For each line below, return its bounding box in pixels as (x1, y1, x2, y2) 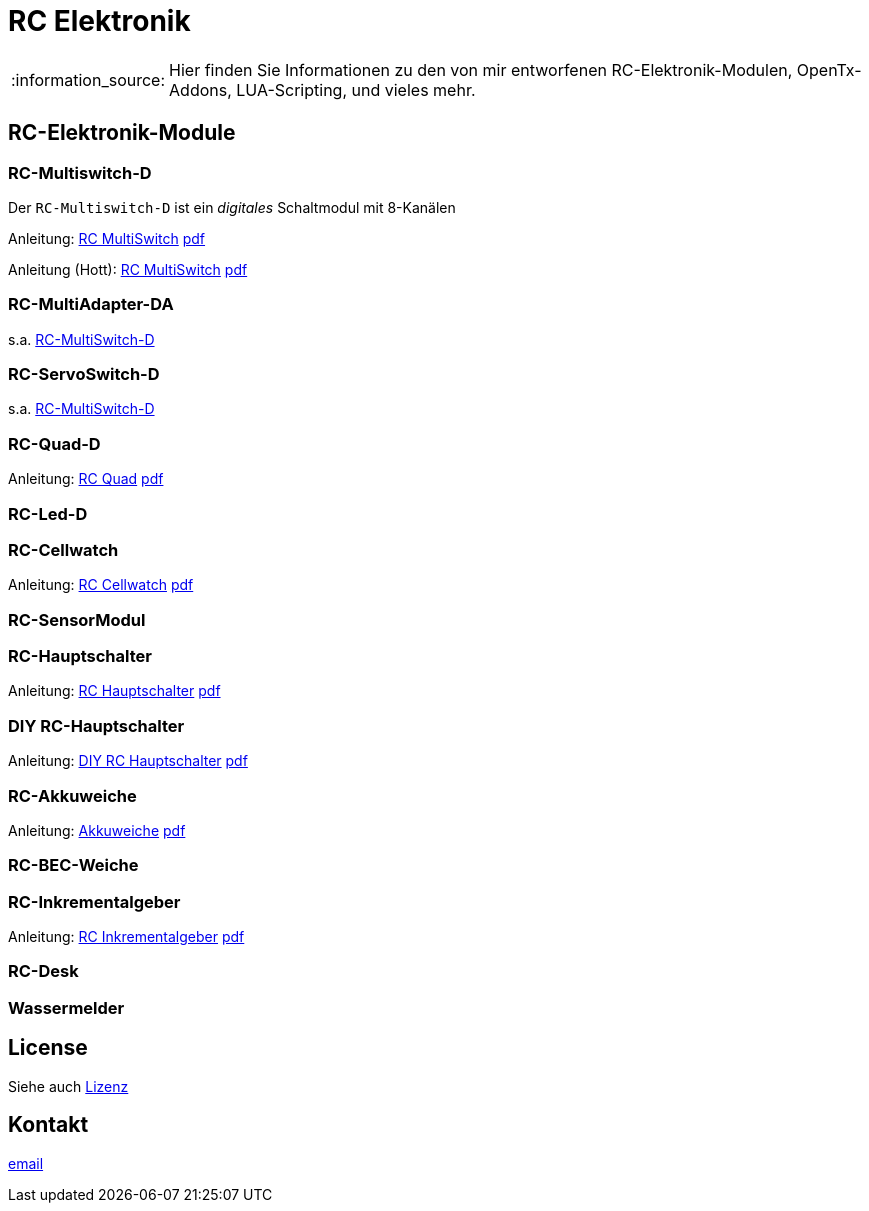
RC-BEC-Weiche (8, 855, 139, 876)
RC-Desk (8, 961, 79, 982)
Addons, (169, 79, 232, 100)
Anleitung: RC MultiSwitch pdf (8, 229, 206, 247)
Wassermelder (8, 997, 125, 1018)
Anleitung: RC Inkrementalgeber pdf (8, 928, 245, 946)
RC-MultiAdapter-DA (8, 294, 174, 315)
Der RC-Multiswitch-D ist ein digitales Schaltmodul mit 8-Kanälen (8, 198, 456, 216)
